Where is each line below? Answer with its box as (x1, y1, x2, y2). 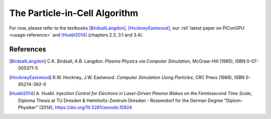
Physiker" (18, 104, 38, 110)
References (9, 45, 46, 53)
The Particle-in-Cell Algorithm (9, 7, 139, 18)
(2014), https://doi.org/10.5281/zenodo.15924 (39, 104, 132, 110)
